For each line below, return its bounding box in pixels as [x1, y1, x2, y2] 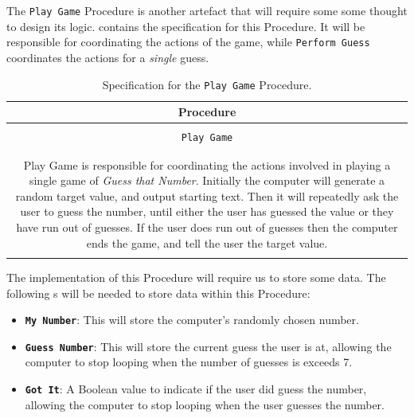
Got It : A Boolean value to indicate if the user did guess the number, [25, 381, 367, 397]
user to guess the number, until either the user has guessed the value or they [20, 203, 394, 220]
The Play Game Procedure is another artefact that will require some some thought [6, 2, 408, 18]
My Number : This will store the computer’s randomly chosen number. [25, 311, 359, 328]
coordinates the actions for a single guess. [6, 49, 209, 65]
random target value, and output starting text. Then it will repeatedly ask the [15, 187, 399, 204]
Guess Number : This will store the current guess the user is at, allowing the [25, 338, 392, 354]
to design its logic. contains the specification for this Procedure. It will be [6, 18, 365, 34]
